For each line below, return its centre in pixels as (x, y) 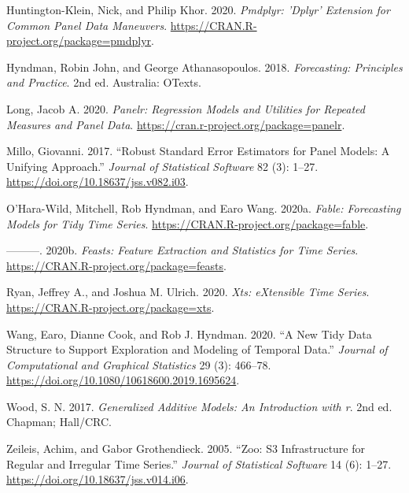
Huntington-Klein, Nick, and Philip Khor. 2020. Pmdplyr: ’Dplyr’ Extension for (198, 9)
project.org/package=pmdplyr (79, 41)
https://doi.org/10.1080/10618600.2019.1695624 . (123, 380)
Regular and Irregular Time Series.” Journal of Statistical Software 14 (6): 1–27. (199, 463)
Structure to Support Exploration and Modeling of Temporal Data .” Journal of (197, 349)
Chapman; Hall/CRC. (59, 422)
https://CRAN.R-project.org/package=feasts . (116, 265)
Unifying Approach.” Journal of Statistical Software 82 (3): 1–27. (162, 166)
